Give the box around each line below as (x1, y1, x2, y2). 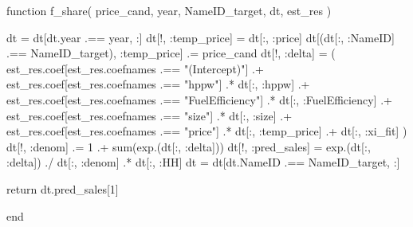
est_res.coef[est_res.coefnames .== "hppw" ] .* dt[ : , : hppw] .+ (6, 76, 310, 92)
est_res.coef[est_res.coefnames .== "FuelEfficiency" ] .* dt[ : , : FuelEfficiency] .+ (6, 91, 392, 108)
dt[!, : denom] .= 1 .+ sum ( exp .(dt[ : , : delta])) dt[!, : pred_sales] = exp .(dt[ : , (6, 138, 371, 155)
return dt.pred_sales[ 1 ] (6, 180, 119, 197)
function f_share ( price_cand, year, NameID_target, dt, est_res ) (6, 2, 332, 18)
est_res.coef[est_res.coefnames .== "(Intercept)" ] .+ (6, 60, 264, 76)
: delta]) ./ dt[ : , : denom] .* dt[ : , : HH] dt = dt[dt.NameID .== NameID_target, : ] (6, 154, 400, 170)
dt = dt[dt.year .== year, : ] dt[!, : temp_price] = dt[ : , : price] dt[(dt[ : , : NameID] (6, 29, 395, 45)
